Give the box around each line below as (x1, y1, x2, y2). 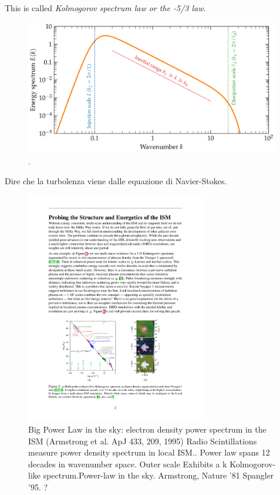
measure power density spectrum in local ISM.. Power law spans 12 (28, 446, 270, 459)
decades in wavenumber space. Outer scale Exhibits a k (28, 457, 227, 470)
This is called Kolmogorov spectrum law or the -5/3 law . (5, 2, 206, 14)
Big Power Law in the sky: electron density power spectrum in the (28, 423, 266, 435)
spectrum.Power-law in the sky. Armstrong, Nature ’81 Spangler (43, 469, 274, 481)
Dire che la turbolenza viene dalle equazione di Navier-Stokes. (5, 174, 227, 187)
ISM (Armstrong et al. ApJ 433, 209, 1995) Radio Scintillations (28, 434, 257, 447)
